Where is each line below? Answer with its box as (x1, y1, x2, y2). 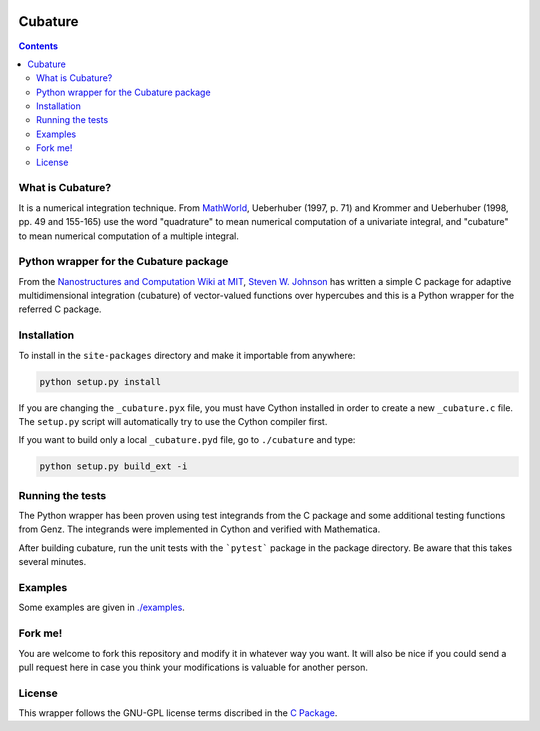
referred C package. (18, 303, 102, 315)
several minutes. (18, 556, 87, 568)
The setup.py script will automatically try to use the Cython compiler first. (18, 415, 328, 427)
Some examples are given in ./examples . (18, 601, 185, 614)
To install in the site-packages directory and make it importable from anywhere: (18, 349, 356, 361)
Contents (18, 40, 59, 52)
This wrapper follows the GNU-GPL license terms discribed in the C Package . (18, 707, 338, 719)
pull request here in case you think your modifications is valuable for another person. (18, 661, 369, 673)
